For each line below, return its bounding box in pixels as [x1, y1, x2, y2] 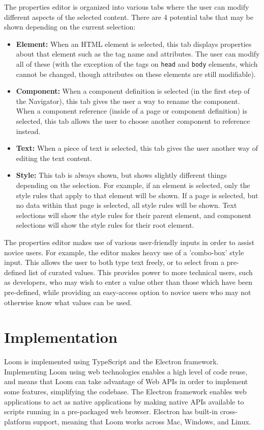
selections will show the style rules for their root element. [16, 220, 194, 230]
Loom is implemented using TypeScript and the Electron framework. [4, 356, 219, 367]
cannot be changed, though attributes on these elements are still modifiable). [16, 68, 256, 79]
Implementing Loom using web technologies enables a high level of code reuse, [4, 366, 248, 377]
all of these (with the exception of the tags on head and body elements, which [16, 58, 258, 69]
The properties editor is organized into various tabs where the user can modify [4, 2, 249, 12]
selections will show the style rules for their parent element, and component [16, 209, 252, 220]
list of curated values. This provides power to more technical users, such [28, 266, 253, 277]
